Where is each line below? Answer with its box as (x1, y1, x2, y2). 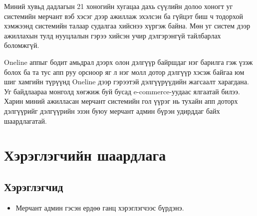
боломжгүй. (4, 40, 39, 50)
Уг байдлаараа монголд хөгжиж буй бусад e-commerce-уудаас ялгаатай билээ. (4, 86, 240, 96)
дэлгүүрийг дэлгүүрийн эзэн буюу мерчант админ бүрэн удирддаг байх (4, 105, 220, 116)
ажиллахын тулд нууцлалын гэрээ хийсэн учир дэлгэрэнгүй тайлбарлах (4, 30, 221, 40)
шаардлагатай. (4, 115, 47, 126)
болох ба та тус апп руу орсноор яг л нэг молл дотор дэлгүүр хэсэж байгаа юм (4, 66, 245, 77)
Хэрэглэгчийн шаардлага (4, 145, 166, 165)
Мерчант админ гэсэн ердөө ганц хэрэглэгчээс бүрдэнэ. (15, 202, 184, 213)
